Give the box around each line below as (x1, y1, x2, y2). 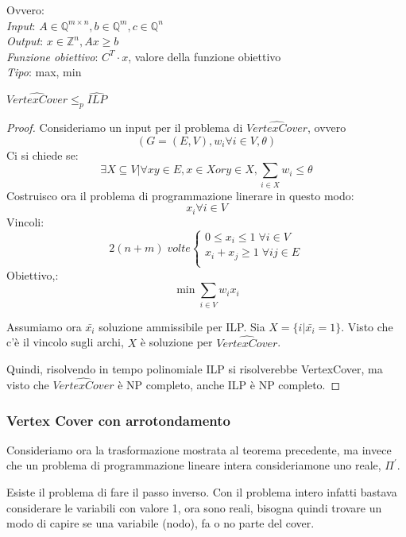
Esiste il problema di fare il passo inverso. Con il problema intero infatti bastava (6, 484, 397, 500)
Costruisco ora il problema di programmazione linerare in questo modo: (6, 187, 354, 203)
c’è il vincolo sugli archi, (6, 334, 124, 350)
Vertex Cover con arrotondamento (6, 410, 230, 430)
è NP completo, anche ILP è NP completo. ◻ (118, 377, 341, 392)
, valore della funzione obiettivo (128, 48, 281, 64)
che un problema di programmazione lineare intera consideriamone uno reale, (6, 457, 381, 473)
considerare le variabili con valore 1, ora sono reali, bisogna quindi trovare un (6, 499, 382, 516)
